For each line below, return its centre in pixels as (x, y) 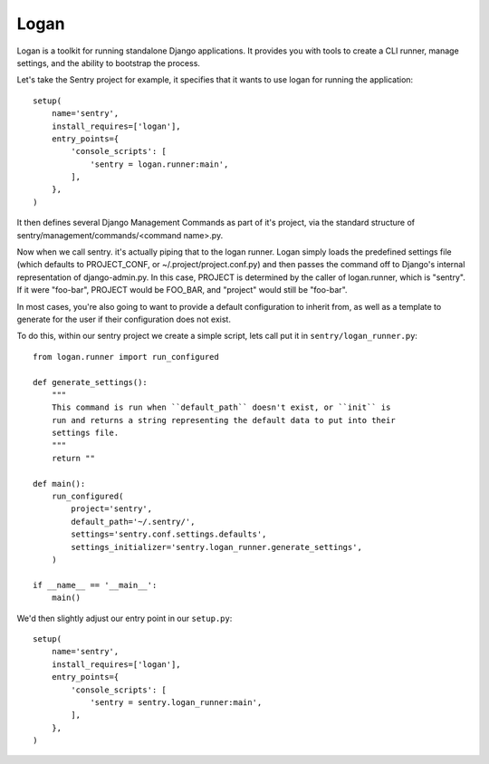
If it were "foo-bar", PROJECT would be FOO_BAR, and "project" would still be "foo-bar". (182, 290)
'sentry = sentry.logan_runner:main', (176, 702)
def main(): (59, 484)
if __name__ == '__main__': (95, 585)
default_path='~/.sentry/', (133, 522)
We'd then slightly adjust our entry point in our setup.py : (125, 618)
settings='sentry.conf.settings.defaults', (169, 534)
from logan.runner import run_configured (126, 357)
